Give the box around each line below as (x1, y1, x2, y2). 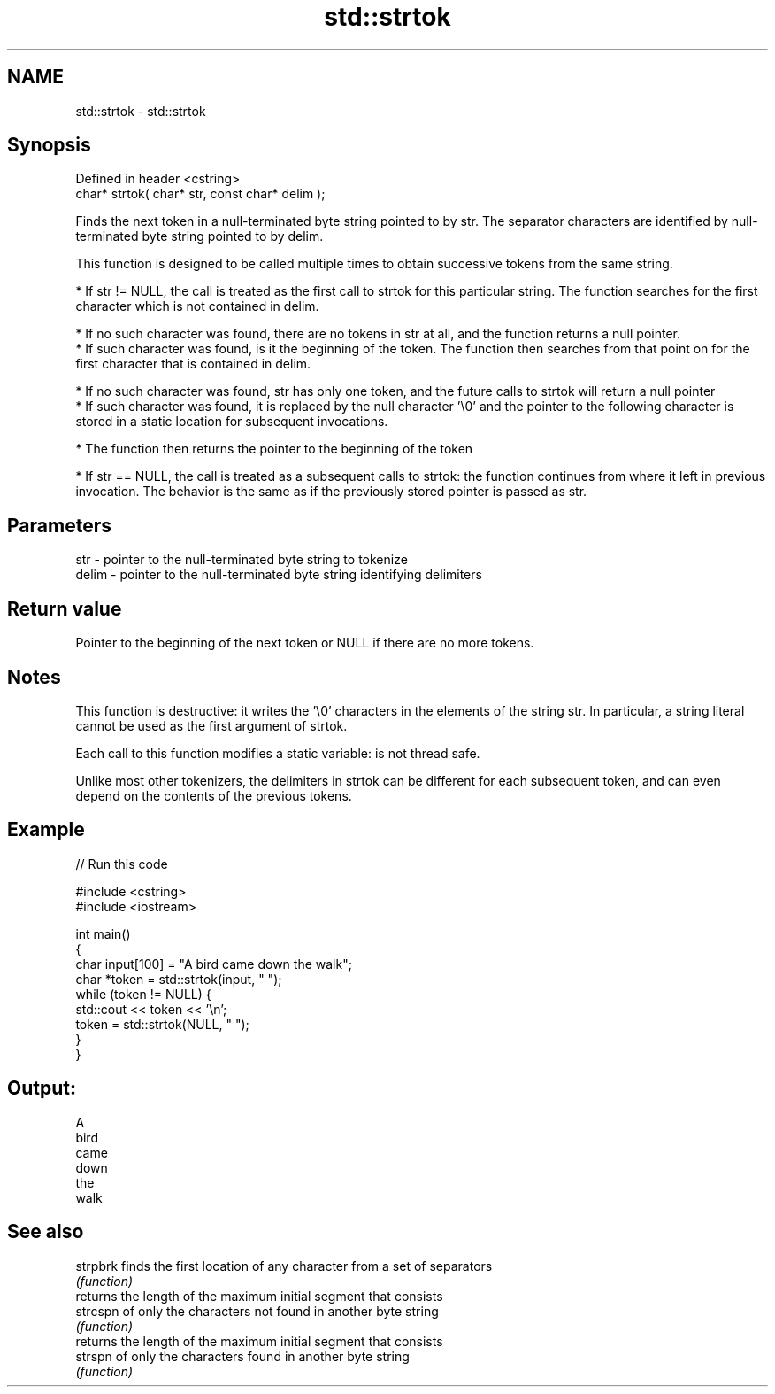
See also (7, 1220, 84, 1243)
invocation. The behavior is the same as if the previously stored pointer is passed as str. (75, 484, 587, 500)
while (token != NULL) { (75, 986, 211, 1002)
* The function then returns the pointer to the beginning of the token (75, 441, 473, 457)
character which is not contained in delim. (75, 298, 319, 314)
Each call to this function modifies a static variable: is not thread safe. (75, 745, 480, 761)
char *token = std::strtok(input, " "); (75, 971, 282, 987)
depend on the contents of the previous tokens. (75, 787, 352, 803)
